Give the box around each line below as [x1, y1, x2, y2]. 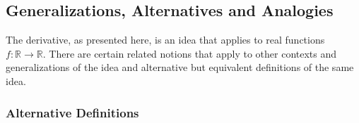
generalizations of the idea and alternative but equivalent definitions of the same [6, 60, 354, 75]
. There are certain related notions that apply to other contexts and [42, 46, 337, 60]
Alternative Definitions [6, 103, 139, 121]
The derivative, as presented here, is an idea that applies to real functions [6, 32, 325, 47]
